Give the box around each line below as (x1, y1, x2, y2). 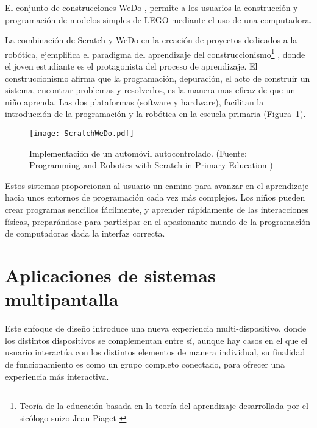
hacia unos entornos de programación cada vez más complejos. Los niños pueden (5, 191, 305, 204)
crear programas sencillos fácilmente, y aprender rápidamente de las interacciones (5, 203, 309, 216)
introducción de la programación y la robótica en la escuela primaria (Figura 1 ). (5, 107, 306, 120)
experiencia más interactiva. (5, 369, 109, 382)
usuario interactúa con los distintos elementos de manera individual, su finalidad (5, 346, 305, 358)
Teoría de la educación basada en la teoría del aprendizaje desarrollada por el (19, 399, 308, 412)
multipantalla (5, 287, 119, 312)
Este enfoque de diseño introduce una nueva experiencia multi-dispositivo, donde (5, 322, 307, 335)
